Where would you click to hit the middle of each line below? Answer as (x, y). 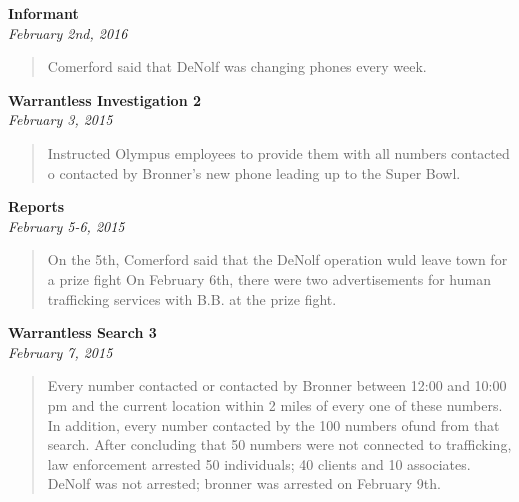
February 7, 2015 (60, 351)
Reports (36, 206)
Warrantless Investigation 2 (105, 99)
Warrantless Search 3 (82, 332)
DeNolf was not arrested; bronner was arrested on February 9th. (244, 483)
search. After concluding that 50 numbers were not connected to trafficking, (279, 444)
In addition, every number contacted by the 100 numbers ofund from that (273, 424)
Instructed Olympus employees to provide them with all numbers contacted (278, 152)
